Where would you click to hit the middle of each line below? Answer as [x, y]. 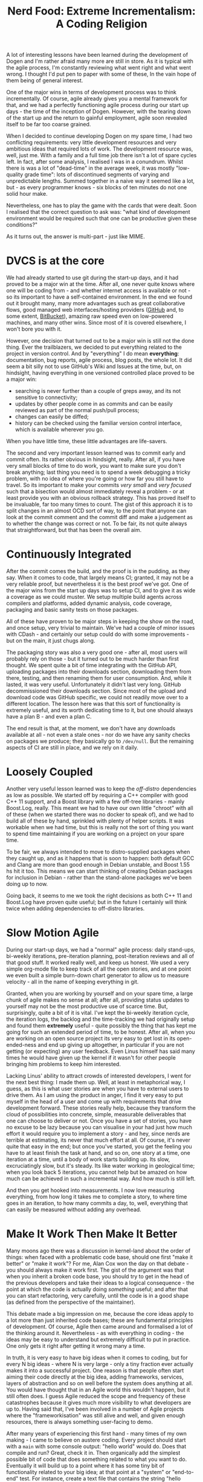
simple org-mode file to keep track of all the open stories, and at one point [99, 969]
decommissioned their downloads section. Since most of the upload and [96, 691]
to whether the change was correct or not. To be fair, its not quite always [97, 523]
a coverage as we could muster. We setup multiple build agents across [94, 597]
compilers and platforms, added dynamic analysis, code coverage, [89, 603]
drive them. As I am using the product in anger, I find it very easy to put [95, 1095]
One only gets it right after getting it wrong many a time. [76, 1345]
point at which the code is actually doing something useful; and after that [97, 1289]
